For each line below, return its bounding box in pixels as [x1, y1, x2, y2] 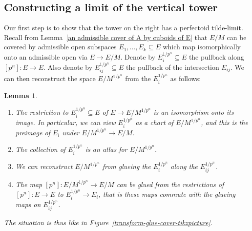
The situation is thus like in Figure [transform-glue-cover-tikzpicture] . [4, 217, 212, 227]
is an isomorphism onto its [153, 107, 234, 117]
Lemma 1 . [4, 90, 38, 100]
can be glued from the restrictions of [116, 179, 224, 189]
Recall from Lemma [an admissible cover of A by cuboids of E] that [4, 32, 208, 42]
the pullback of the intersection [126, 62, 219, 72]
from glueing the [102, 161, 151, 171]
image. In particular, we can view [15, 117, 116, 127]
